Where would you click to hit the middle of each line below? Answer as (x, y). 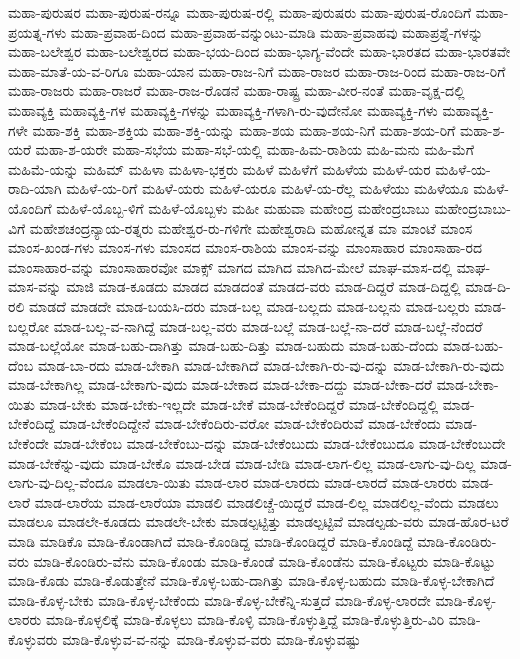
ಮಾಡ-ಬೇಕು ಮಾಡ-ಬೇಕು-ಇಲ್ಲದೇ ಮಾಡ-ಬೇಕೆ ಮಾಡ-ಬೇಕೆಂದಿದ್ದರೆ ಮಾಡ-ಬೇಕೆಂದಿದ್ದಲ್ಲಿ (239, 403)
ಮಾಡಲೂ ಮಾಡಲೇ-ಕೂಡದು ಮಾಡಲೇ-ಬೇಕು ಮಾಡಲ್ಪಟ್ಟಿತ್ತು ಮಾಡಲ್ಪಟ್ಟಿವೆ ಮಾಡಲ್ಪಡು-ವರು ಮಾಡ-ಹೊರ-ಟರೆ (258, 521)
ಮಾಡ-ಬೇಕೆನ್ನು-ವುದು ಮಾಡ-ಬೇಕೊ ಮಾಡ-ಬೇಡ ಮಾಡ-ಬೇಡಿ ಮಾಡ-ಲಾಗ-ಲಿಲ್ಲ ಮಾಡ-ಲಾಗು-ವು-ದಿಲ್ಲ (242, 462)
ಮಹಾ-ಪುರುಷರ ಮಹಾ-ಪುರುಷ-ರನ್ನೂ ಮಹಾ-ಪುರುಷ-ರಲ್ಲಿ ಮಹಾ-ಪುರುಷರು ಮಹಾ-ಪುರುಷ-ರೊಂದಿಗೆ (240, 12)
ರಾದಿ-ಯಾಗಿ (35, 188)
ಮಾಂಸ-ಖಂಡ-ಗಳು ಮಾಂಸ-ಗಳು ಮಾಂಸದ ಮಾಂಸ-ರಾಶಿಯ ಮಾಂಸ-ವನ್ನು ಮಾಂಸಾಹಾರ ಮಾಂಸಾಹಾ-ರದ (245, 247)
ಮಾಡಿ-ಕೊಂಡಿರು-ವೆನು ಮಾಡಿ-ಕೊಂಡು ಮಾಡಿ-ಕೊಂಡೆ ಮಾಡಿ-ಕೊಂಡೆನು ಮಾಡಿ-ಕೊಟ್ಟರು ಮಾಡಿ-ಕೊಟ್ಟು (264, 560)
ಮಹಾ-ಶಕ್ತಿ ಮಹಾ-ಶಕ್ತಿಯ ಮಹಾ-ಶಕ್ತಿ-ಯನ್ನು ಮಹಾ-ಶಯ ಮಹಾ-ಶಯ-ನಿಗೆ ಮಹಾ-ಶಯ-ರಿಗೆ (244, 129)
